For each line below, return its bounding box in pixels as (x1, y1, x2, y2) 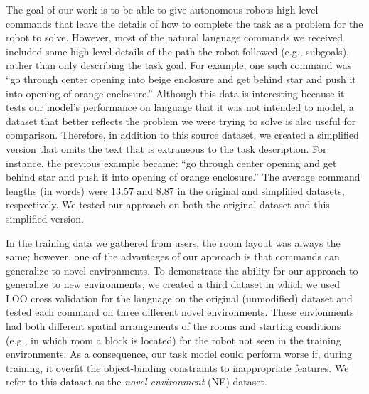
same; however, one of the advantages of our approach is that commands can (6, 249, 340, 264)
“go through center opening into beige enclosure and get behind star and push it (6, 71, 356, 86)
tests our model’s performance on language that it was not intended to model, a (6, 100, 354, 115)
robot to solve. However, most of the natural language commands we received (6, 30, 343, 45)
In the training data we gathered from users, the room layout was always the (6, 235, 341, 250)
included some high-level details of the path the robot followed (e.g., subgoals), (6, 43, 349, 58)
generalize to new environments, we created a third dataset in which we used (6, 277, 341, 292)
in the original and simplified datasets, (177, 183, 345, 198)
